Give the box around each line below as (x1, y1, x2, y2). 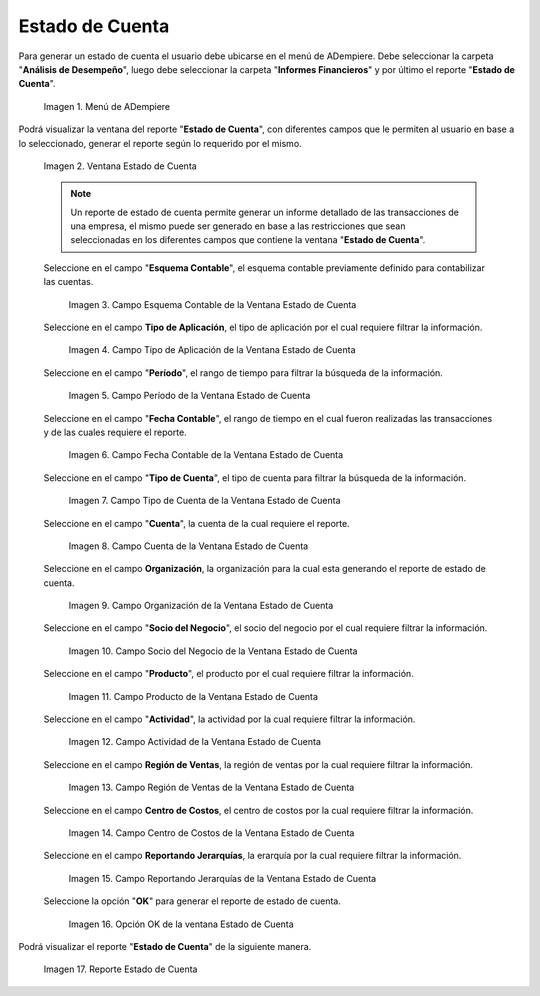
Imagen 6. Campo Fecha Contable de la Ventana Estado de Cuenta (68, 449, 344, 461)
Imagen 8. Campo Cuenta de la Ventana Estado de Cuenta (68, 540, 309, 552)
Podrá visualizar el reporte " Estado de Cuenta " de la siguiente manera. (18, 940, 312, 952)
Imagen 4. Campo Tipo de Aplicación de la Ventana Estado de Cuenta (68, 344, 356, 356)
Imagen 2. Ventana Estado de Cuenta (43, 160, 197, 172)
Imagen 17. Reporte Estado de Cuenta (43, 963, 198, 975)
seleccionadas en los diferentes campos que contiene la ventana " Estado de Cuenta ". (70, 234, 426, 246)
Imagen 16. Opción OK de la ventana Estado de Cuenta (68, 918, 294, 930)
